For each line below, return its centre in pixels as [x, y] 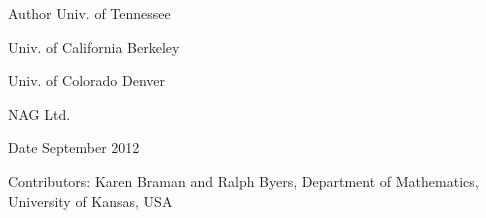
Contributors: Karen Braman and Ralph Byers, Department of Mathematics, [243, 180]
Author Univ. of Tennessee [89, 13]
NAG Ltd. [39, 113]
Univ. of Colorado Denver [87, 80]
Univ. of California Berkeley [94, 46]
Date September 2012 [74, 147]
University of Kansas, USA [90, 200]
